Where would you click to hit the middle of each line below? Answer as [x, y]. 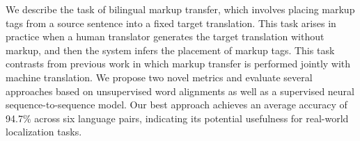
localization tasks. [44, 132]
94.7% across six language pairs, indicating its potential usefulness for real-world [177, 118]
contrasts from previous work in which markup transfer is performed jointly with [178, 64]
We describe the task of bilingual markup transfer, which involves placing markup [180, 9]
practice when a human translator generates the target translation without [165, 36]
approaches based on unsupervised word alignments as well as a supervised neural [180, 91]
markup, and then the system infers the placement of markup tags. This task [170, 50]
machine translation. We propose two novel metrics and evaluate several [159, 77]
